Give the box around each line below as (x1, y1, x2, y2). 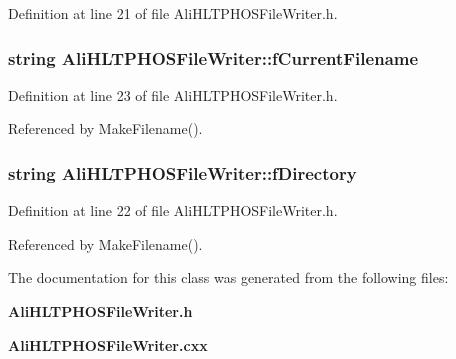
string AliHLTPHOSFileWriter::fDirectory (8, 160, 357, 185)
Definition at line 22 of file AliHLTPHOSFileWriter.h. (8, 200, 338, 221)
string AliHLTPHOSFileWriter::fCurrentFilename (8, 45, 419, 70)
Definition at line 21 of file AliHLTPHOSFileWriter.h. (8, 3, 338, 23)
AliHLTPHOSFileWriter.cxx (8, 334, 208, 355)
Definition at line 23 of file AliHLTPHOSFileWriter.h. (8, 84, 338, 105)
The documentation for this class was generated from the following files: (8, 267, 449, 288)
